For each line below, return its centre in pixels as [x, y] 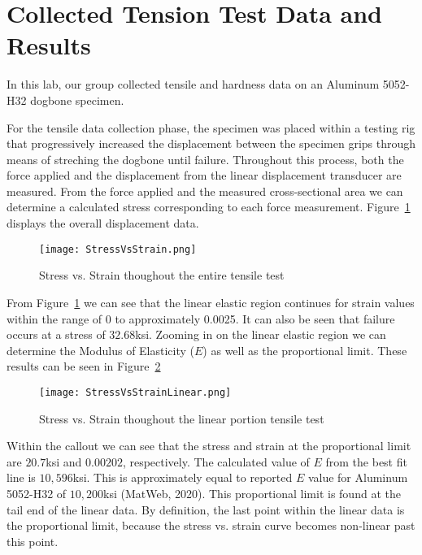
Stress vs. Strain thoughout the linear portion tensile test [182, 418]
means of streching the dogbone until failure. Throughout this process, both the [205, 159]
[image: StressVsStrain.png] [118, 249]
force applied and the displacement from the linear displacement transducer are [204, 175]
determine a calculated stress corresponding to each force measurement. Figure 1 [209, 207]
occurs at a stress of [56, 334]
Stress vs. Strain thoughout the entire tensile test [162, 275]
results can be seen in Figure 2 [84, 366]
